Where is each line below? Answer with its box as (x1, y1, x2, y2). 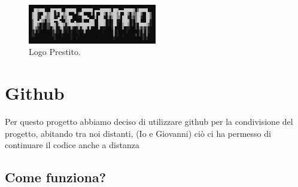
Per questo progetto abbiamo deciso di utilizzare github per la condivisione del (5, 115, 293, 128)
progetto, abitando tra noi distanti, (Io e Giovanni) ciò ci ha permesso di (5, 127, 271, 139)
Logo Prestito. (29, 45, 81, 58)
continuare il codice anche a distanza (5, 139, 139, 151)
